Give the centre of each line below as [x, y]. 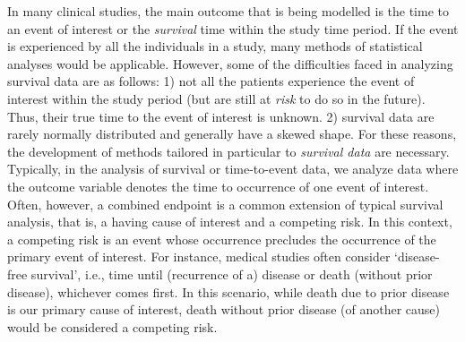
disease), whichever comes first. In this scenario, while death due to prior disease [228, 291]
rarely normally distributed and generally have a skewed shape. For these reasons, [232, 134]
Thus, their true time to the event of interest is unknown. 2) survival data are [221, 116]
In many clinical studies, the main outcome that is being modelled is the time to [228, 11]
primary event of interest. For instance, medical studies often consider [199, 256]
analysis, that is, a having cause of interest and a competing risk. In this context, [230, 222]
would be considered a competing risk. [112, 326]
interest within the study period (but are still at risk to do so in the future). [216, 98]
